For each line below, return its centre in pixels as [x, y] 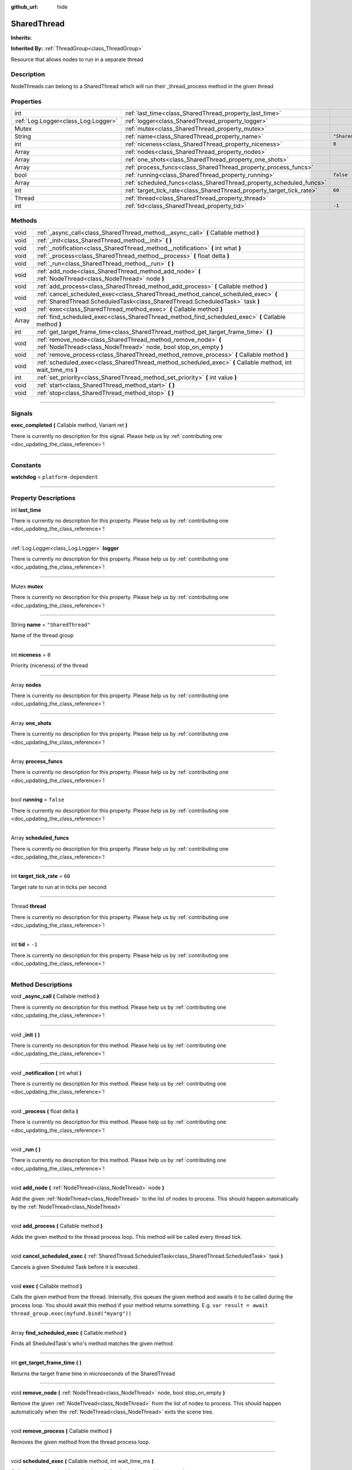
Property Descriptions [43, 498]
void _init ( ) [26, 1034]
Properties [26, 101]
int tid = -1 [24, 944]
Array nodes [26, 684]
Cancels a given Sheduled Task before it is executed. [75, 1267]
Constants [26, 466]
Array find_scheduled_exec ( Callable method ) [69, 1332]
